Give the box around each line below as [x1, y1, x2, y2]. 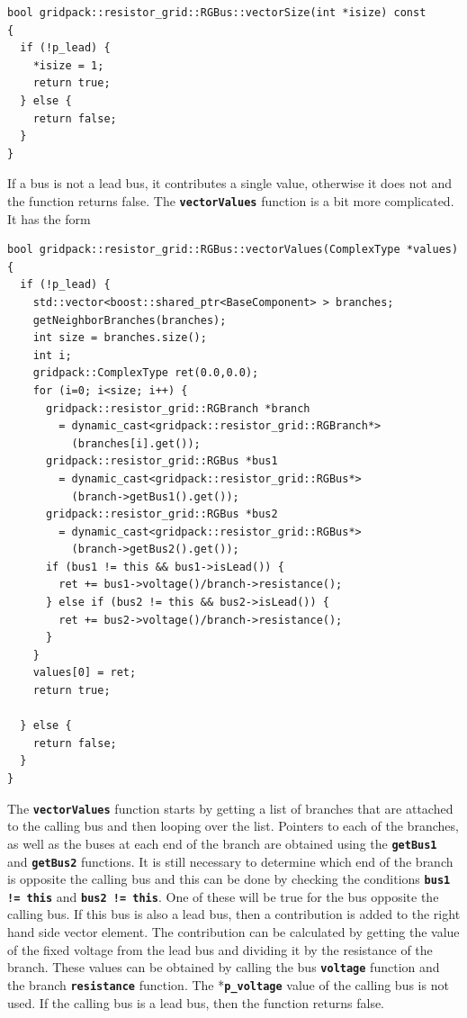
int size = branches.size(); [32, 331, 207, 345]
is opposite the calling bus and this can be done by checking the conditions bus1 [7, 869, 451, 888]
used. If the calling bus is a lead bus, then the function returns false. [7, 993, 385, 1012]
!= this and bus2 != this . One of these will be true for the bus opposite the [7, 887, 439, 905]
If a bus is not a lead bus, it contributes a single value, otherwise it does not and [7, 174, 453, 193]
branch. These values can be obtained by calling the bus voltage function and [7, 958, 440, 977]
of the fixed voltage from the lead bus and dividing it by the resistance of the [7, 940, 433, 959]
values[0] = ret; [32, 666, 137, 680]
